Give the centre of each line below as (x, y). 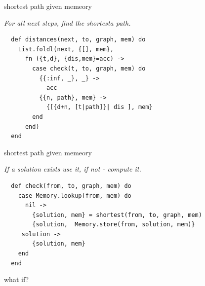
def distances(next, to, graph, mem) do (78, 40)
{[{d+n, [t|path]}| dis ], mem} (99, 107)
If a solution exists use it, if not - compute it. (73, 169)
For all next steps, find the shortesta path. (67, 22)
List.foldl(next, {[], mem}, (66, 49)
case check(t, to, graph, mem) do (89, 68)
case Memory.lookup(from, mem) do (75, 196)
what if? (17, 279)
